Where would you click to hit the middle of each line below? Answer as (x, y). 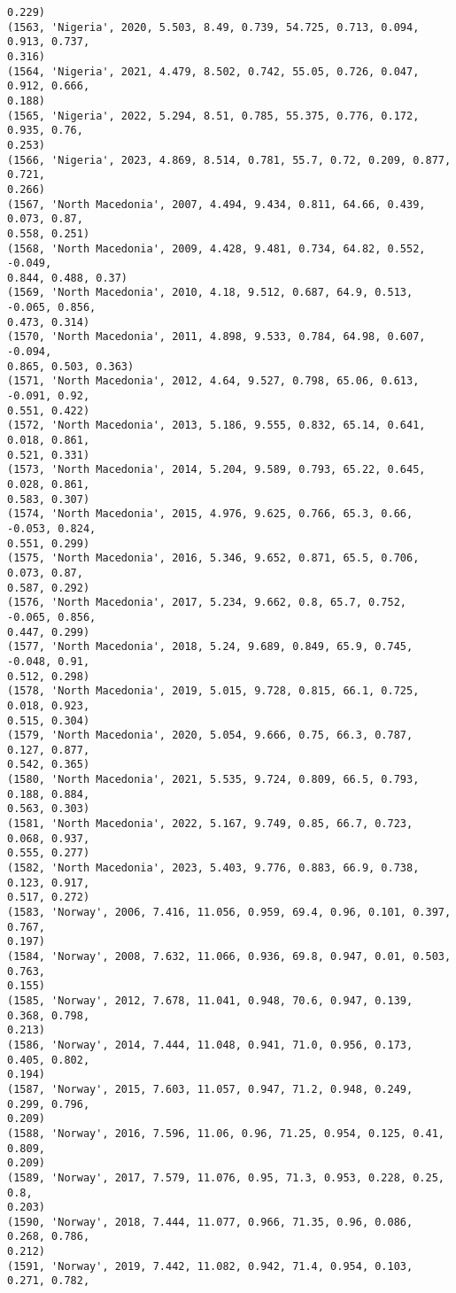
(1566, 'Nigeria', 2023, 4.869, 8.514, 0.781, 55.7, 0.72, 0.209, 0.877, (229, 160)
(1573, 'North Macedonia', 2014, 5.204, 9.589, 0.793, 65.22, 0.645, (216, 470)
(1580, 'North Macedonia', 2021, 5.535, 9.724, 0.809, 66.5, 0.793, (213, 780)
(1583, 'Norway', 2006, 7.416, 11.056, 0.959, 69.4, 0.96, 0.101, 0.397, (229, 913)
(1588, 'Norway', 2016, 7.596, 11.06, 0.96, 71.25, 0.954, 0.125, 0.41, (226, 1133)
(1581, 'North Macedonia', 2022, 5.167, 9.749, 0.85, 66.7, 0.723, (210, 824)
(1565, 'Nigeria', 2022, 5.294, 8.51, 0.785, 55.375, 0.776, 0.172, (213, 116)
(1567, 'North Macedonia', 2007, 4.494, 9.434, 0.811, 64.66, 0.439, (216, 204)
